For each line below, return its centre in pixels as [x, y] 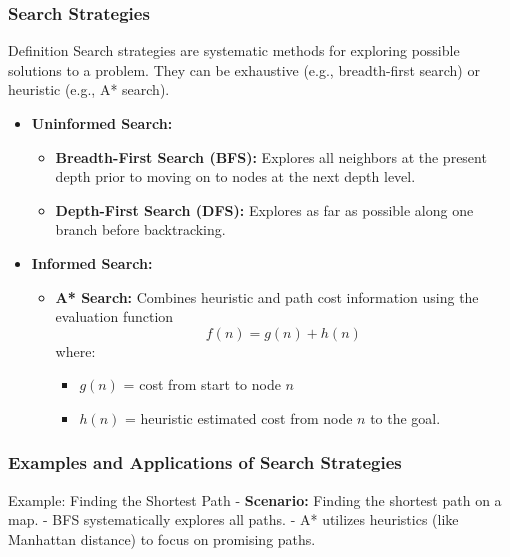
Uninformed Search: [102, 123]
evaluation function [114, 316]
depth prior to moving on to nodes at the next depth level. [235, 176]
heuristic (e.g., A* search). [89, 89]
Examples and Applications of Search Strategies [205, 462]
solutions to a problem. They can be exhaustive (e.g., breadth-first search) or [244, 69]
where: [75, 350]
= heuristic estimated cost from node [239, 417]
